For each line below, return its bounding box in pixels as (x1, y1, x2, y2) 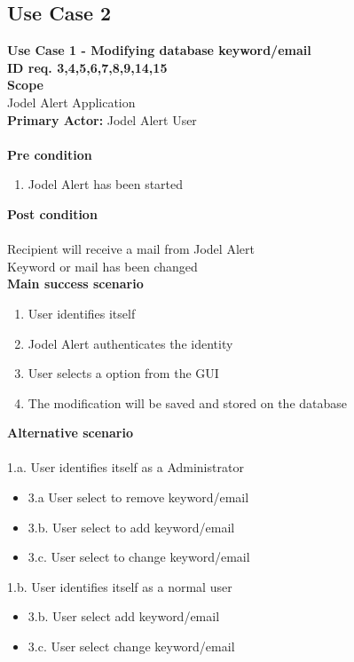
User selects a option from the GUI (28, 364, 219, 382)
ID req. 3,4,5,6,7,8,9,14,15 (7, 58, 168, 76)
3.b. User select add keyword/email (28, 607, 220, 626)
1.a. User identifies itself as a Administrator (7, 458, 244, 477)
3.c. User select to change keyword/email (28, 548, 250, 566)
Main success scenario (7, 274, 144, 293)
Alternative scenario (7, 423, 134, 442)
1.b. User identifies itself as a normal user (7, 577, 232, 595)
